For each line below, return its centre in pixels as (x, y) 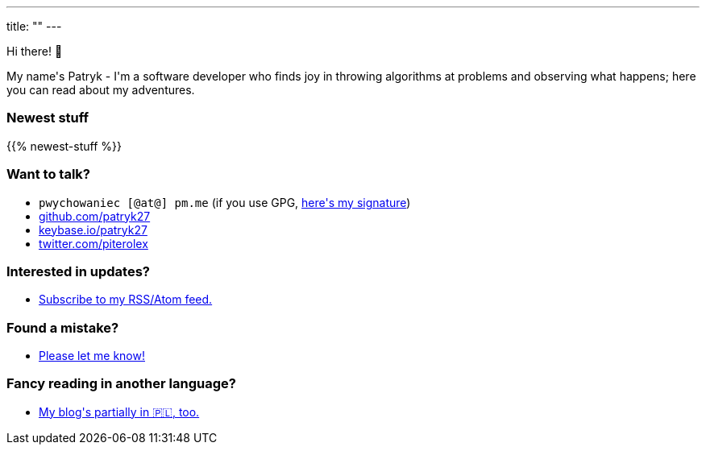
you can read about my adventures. (101, 90)
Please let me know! (92, 356)
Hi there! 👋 (35, 51)
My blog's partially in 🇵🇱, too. (119, 412)
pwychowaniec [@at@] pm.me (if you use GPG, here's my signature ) (225, 202)
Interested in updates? (78, 271)
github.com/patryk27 (95, 216)
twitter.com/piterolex (93, 243)
